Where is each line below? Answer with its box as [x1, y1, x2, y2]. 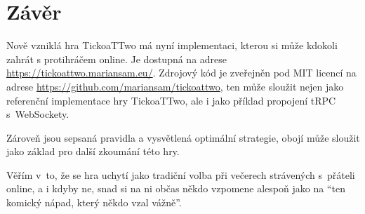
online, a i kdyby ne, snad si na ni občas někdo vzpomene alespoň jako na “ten [6, 181, 345, 196]
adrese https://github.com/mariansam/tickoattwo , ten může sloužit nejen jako [6, 79, 344, 93]
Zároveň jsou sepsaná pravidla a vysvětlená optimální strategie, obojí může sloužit [6, 130, 360, 145]
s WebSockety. [6, 107, 69, 121]
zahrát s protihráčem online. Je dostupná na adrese [6, 51, 227, 66]
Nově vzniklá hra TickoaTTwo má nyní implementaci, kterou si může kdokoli [6, 38, 338, 53]
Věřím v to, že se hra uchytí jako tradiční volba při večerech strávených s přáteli [6, 167, 355, 182]
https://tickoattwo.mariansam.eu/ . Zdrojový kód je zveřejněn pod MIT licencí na [6, 65, 357, 80]
